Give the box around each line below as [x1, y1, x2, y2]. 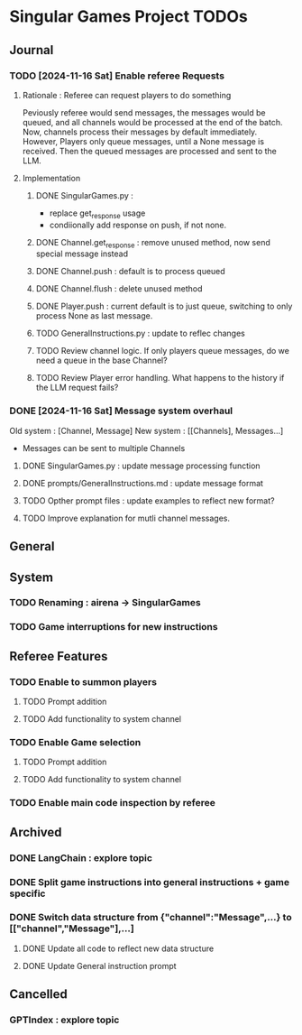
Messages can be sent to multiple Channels [22, 442, 186, 453]
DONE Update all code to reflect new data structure [22, 943, 215, 954]
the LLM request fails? [35, 382, 119, 393]
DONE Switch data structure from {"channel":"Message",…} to [9, 911, 292, 924]
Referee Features [9, 648, 108, 664]
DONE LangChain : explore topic [9, 851, 153, 864]
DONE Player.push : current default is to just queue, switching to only [35, 300, 293, 312]
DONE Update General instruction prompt [22, 960, 178, 971]
